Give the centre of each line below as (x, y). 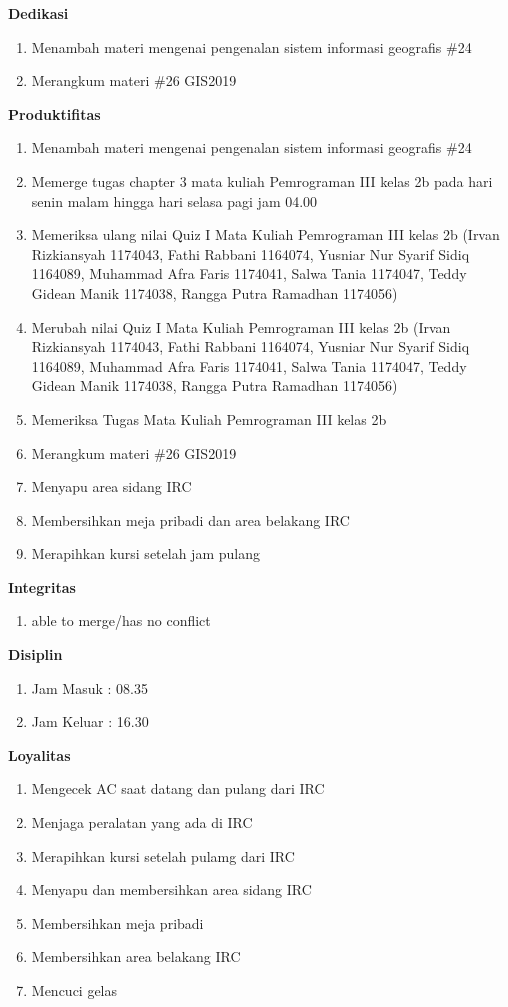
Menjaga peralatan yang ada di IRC (142, 822)
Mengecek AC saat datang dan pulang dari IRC (178, 788)
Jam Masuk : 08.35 (89, 687)
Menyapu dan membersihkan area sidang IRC (171, 889)
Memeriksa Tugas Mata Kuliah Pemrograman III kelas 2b (209, 418)
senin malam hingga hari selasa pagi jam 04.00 (174, 200)
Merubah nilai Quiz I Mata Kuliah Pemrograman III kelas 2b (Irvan (241, 326)
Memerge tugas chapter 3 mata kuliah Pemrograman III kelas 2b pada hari (262, 180)
